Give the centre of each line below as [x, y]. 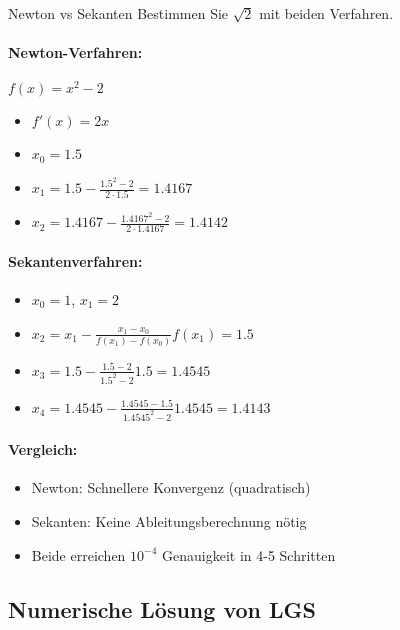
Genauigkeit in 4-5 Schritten [249, 554]
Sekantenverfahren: [75, 260]
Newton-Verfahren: [75, 52]
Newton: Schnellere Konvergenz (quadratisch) [171, 487]
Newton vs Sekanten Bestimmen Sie [118, 13]
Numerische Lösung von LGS [162, 608]
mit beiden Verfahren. [326, 13]
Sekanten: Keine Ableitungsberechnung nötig [169, 521]
